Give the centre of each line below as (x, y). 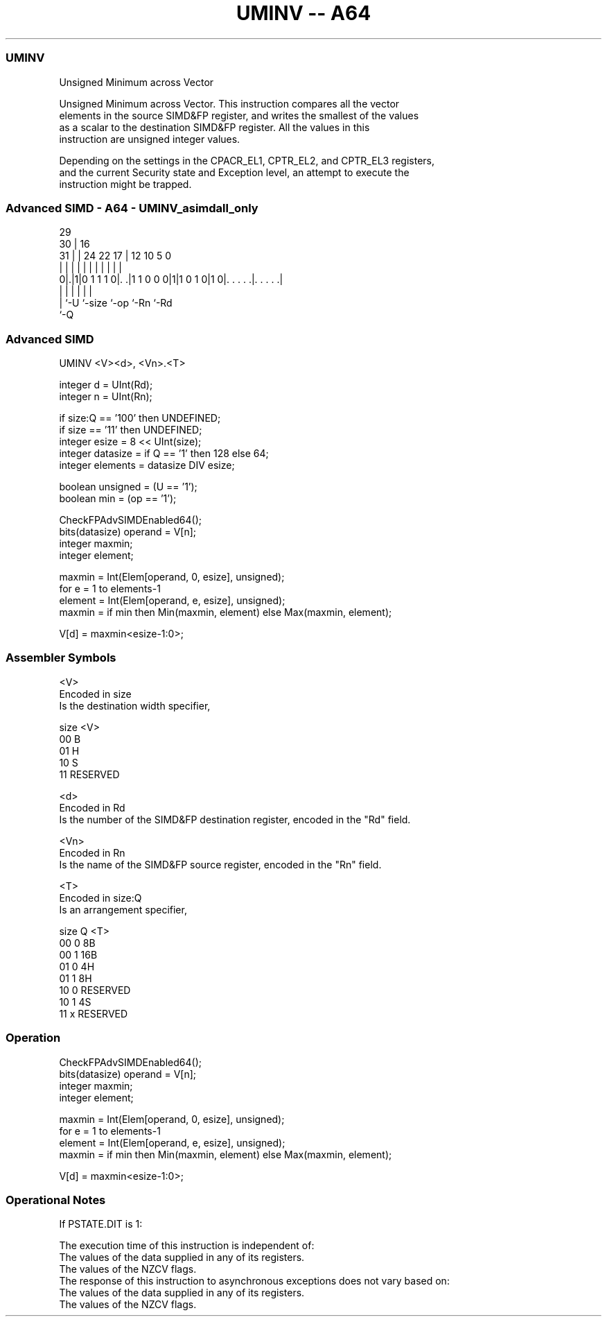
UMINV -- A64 (303, 13)
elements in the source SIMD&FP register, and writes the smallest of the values (239, 115)
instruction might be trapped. (125, 184)
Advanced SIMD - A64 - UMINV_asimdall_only (132, 208)
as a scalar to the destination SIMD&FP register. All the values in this (214, 127)
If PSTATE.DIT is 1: (101, 1224)
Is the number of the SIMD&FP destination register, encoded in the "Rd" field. (235, 819)
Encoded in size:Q (100, 898)
